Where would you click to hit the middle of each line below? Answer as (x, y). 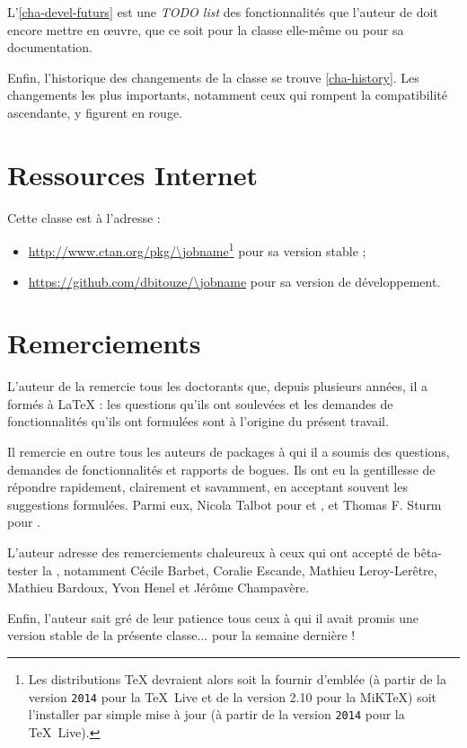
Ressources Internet (133, 174)
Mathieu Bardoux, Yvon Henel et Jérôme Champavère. (159, 588)
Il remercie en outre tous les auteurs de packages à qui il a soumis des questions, (229, 452)
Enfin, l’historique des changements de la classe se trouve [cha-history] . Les (213, 77)
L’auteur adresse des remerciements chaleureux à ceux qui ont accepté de (208, 552)
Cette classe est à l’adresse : (84, 217)
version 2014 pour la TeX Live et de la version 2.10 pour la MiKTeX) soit (233, 696)
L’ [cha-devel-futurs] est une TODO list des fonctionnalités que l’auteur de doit (223, 12)
